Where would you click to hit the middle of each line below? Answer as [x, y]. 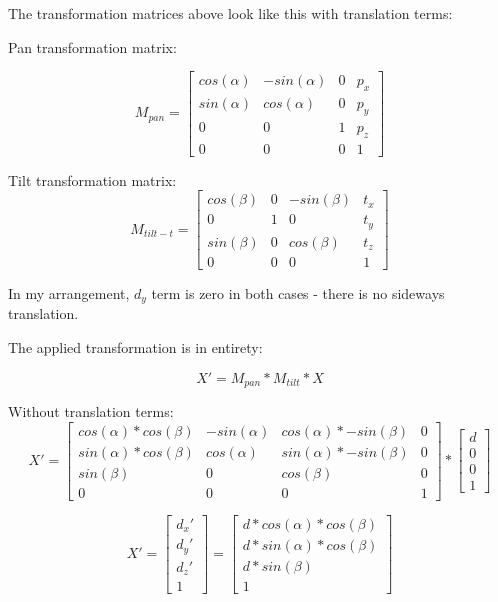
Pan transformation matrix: [92, 46]
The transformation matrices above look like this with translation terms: [230, 13]
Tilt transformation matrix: [92, 179]
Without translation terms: [91, 411]
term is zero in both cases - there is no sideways [298, 292]
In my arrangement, [69, 292]
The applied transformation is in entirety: [135, 346]
